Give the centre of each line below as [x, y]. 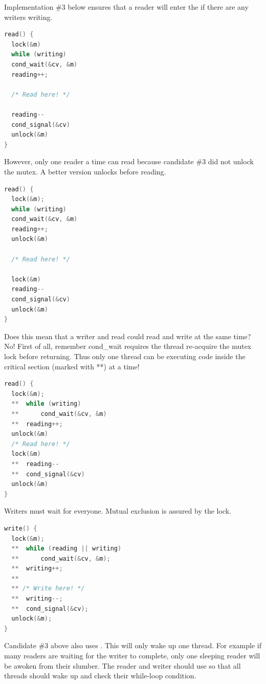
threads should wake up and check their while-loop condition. [100, 676]
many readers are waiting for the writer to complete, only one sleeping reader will [132, 656]
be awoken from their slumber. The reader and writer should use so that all [123, 665]
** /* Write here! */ [48, 589]
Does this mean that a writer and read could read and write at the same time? [128, 336]
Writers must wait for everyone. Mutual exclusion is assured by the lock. [118, 511]
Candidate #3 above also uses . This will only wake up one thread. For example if [133, 645]
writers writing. [28, 17]
